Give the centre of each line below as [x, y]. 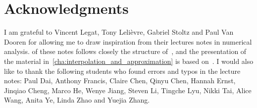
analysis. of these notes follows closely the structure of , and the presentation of [125, 51]
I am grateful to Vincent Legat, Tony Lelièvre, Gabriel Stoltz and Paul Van [119, 32]
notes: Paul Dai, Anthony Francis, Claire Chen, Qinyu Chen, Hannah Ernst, [120, 81]
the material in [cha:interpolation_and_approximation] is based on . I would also [129, 61]
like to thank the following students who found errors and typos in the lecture [122, 71]
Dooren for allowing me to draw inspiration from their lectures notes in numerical [128, 41]
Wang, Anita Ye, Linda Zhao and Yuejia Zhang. [77, 100]
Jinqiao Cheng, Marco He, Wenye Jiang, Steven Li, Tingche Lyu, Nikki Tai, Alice [128, 90]
